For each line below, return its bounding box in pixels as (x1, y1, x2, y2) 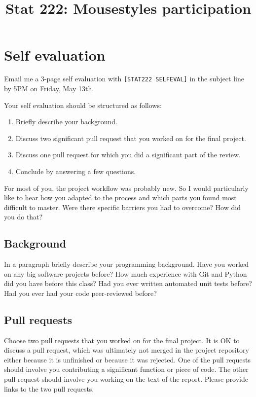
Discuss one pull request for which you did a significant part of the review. (15, 149, 241, 160)
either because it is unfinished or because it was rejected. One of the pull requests (4, 354, 251, 364)
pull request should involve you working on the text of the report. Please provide (4, 374, 248, 384)
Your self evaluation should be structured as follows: (4, 100, 162, 110)
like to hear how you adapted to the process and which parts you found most (4, 192, 237, 203)
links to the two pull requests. (4, 383, 94, 394)
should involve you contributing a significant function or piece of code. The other (4, 364, 249, 374)
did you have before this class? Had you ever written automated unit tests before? (4, 278, 252, 289)
